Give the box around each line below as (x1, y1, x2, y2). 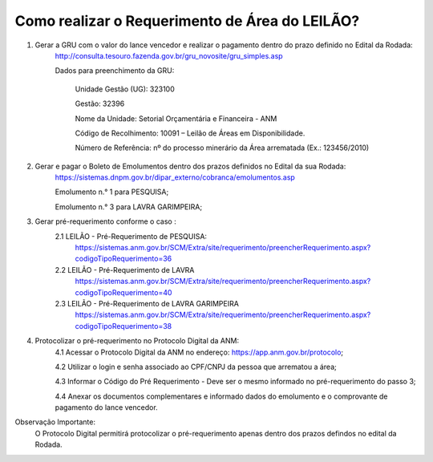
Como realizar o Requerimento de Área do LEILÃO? (14, 12, 360, 30)
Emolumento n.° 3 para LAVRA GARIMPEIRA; (55, 201, 203, 212)
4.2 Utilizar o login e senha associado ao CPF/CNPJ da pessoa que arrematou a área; (55, 362, 337, 371)
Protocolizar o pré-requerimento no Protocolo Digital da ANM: (34, 336, 240, 346)
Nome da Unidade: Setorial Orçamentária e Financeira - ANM (75, 113, 277, 124)
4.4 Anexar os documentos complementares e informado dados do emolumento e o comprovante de (55, 391, 388, 401)
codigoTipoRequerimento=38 (75, 321, 172, 330)
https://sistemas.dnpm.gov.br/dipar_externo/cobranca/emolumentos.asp (55, 172, 296, 182)
